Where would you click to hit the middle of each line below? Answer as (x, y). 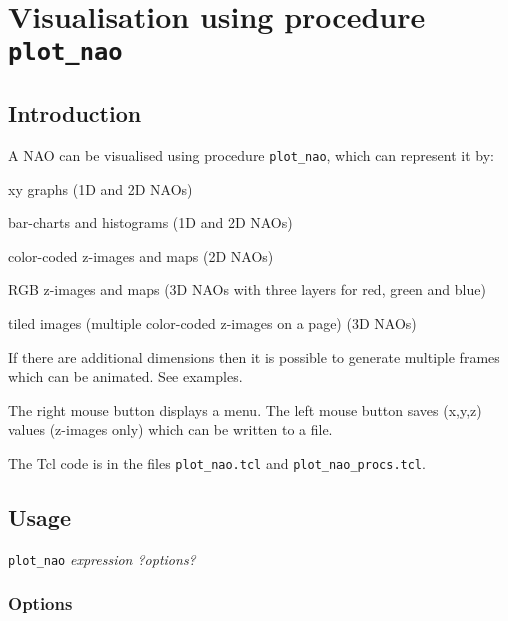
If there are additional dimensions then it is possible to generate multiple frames (254, 356)
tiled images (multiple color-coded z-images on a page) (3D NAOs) (212, 322)
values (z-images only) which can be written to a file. (170, 429)
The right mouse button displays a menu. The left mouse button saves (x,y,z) (245, 409)
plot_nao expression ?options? (102, 558)
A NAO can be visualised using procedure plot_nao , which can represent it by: (251, 154)
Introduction (75, 113)
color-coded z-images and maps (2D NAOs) (141, 255)
